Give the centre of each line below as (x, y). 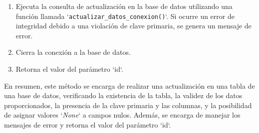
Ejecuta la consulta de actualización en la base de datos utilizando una (124, 6)
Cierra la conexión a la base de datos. (73, 52)
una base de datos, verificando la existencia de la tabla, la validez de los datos (123, 95)
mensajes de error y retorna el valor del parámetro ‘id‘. (88, 125)
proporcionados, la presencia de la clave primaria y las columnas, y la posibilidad (128, 105)
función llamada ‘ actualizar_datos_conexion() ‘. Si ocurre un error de (125, 16)
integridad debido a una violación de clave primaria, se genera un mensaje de (133, 26)
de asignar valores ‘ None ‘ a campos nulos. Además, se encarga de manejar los (122, 115)
